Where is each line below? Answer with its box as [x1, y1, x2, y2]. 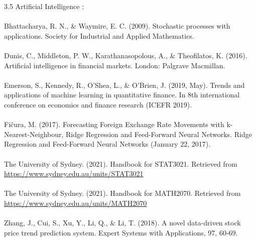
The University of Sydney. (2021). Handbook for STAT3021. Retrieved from [4, 158, 237, 169]
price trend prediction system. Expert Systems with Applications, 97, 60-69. [4, 227, 238, 237]
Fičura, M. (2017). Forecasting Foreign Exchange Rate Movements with [4, 119, 224, 130]
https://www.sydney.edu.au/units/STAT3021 [4, 168, 144, 179]
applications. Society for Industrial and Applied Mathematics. [4, 30, 194, 41]
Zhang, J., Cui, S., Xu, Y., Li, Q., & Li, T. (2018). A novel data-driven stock [4, 217, 241, 228]
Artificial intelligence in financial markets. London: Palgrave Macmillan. [4, 60, 225, 70]
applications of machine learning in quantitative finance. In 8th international [4, 89, 240, 100]
